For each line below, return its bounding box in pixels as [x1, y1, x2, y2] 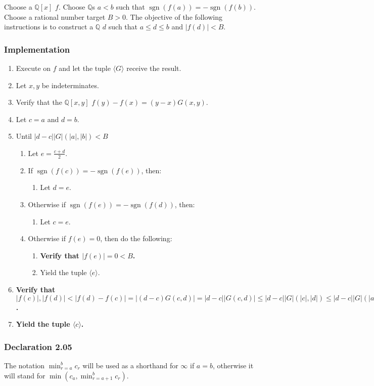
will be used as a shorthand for [82, 360, 178, 370]
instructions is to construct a [4, 21, 93, 32]
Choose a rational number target [4, 11, 106, 22]
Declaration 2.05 [4, 340, 72, 353]
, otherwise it [212, 360, 254, 370]
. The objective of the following [126, 11, 222, 22]
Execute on [16, 63, 51, 73]
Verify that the [16, 97, 62, 107]
